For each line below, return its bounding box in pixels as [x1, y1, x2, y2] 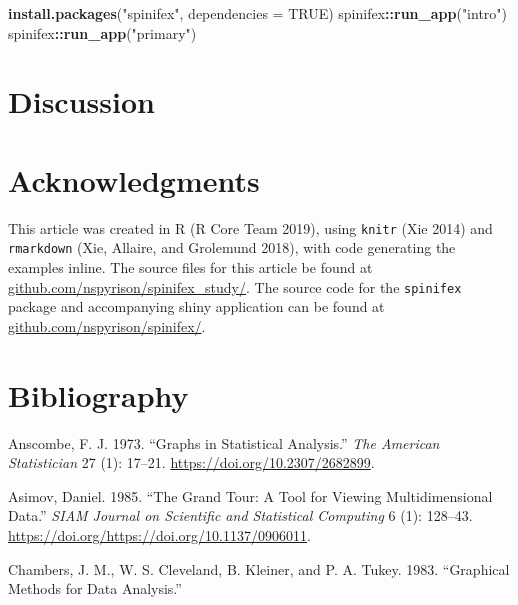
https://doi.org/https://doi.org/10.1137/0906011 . [8, 524, 311, 545]
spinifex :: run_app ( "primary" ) [8, 22, 197, 43]
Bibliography [8, 374, 189, 415]
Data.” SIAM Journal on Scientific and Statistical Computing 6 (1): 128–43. [8, 505, 473, 526]
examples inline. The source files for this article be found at [8, 257, 373, 277]
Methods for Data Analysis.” [8, 578, 182, 599]
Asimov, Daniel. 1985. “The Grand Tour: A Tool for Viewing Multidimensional [8, 485, 493, 506]
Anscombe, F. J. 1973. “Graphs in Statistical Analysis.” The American [8, 432, 440, 453]
